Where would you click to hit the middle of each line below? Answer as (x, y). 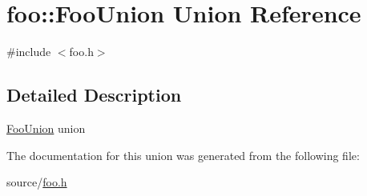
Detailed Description (94, 95)
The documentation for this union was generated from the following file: (183, 155)
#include (29, 52)
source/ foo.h (37, 182)
